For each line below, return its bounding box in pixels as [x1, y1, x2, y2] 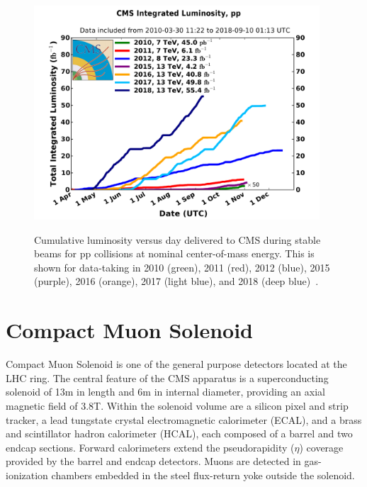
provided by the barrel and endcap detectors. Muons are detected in [6, 454, 301, 469]
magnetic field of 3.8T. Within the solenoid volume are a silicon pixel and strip [6, 398, 349, 413]
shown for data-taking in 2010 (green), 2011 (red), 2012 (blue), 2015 [34, 259, 330, 274]
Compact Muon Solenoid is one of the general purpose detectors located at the [6, 357, 347, 371]
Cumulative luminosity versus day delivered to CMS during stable [34, 232, 321, 247]
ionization [6, 467, 48, 482]
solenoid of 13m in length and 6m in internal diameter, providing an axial [6, 384, 325, 399]
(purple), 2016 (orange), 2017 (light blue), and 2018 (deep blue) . [34, 274, 319, 289]
